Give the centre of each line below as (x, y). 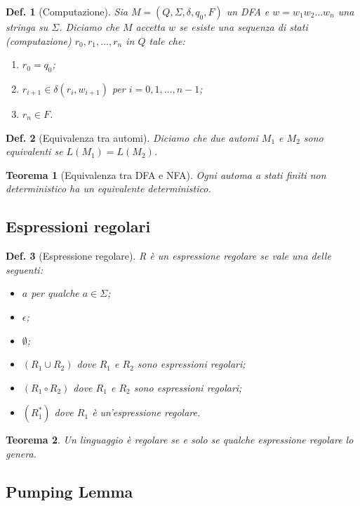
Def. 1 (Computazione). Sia (67, 11)
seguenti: (24, 269)
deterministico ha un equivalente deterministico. (108, 188)
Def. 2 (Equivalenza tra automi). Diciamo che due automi (132, 137)
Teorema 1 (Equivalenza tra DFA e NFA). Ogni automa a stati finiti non (166, 174)
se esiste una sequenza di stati (244, 27)
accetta (151, 27)
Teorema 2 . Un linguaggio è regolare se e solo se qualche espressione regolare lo (180, 440)
